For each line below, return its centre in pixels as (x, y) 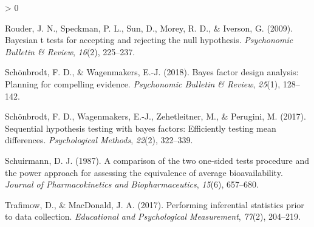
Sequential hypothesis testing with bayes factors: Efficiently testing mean (141, 128)
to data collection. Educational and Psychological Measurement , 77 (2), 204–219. (153, 216)
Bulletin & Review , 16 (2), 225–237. (70, 51)
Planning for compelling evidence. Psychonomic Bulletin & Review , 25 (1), (143, 83)
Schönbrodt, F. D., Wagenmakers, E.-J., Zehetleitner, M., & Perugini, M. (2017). (155, 116)
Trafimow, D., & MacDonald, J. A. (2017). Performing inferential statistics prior (155, 204)
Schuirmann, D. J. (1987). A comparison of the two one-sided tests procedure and (157, 160)
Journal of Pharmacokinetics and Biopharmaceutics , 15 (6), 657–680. (132, 184)
